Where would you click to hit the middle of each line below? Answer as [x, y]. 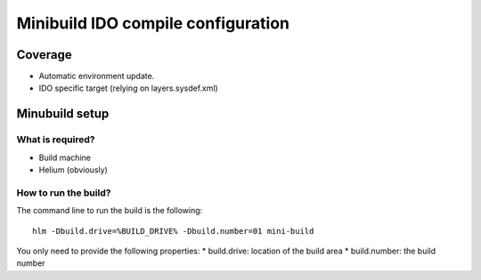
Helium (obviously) [73, 170]
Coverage [44, 55]
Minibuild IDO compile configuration [153, 23]
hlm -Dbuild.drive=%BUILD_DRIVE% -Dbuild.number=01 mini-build [173, 231]
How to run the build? [64, 193]
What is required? [56, 140]
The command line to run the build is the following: [110, 211]
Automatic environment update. [97, 76]
